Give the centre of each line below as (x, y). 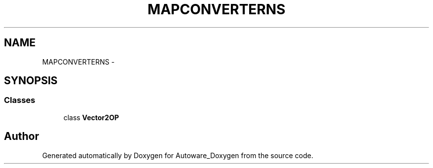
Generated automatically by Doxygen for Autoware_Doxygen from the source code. (178, 155)
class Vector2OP (91, 117)
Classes (20, 100)
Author (22, 136)
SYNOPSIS (31, 81)
